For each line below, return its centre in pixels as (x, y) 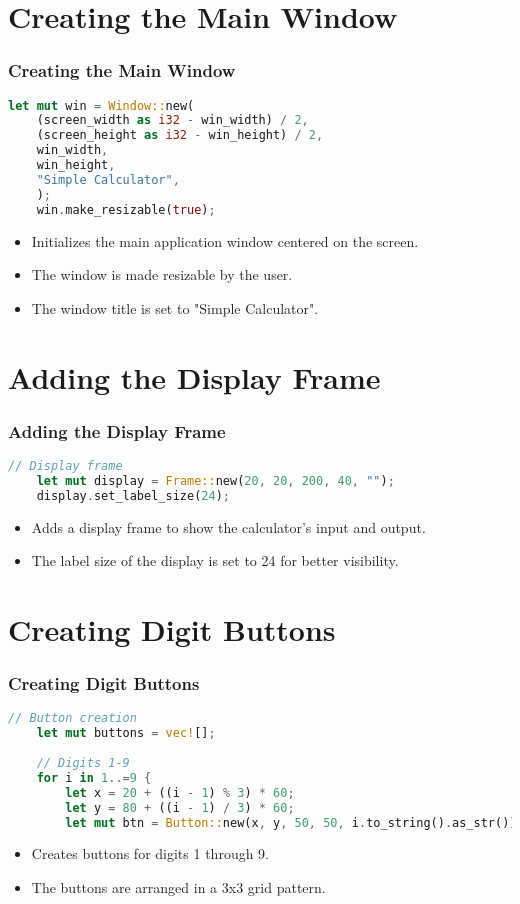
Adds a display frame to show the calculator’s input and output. (228, 526)
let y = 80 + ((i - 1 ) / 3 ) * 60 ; (180, 807)
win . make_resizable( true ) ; (126, 209)
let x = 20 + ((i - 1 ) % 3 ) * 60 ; (180, 792)
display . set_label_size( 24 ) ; (133, 495)
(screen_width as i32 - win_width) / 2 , (172, 120)
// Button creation (72, 718)
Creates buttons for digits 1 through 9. (150, 853)
